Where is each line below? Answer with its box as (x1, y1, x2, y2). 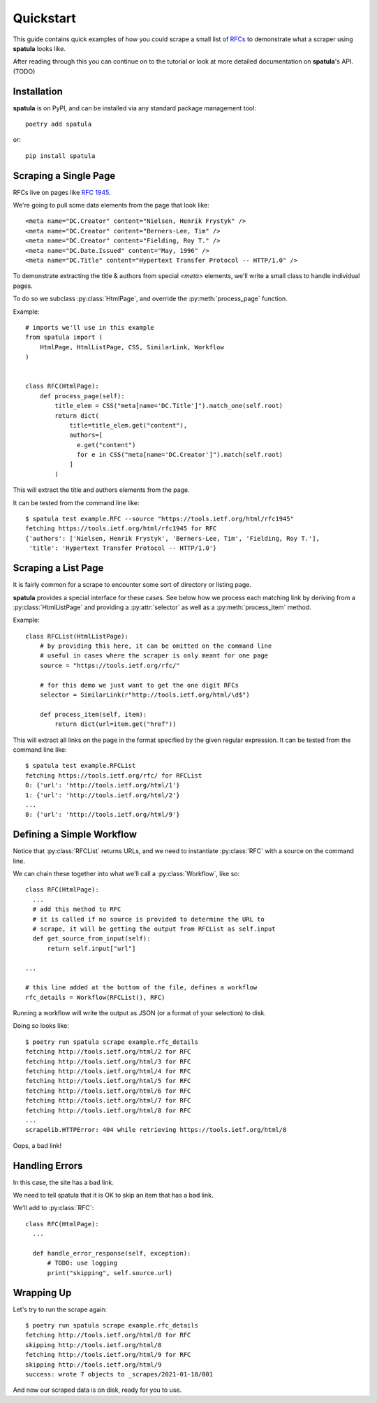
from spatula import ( (25, 333, 103, 342)
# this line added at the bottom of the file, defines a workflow (25, 984, 258, 991)
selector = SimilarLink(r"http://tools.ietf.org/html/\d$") (39, 691, 251, 699)
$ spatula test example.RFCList (25, 762, 136, 770)
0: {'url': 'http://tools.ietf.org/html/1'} (25, 781, 181, 790)
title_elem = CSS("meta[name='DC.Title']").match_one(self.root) (54, 402, 283, 410)
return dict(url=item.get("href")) (54, 720, 177, 728)
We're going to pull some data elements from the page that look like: (13, 201, 209, 210)
